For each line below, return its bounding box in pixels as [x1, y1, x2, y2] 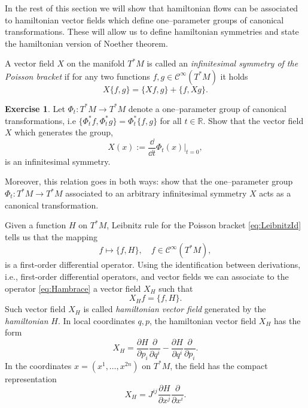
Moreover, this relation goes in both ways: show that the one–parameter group [5, 175, 293, 188]
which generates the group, [14, 126, 113, 138]
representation [5, 372, 57, 385]
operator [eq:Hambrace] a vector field [5, 282, 141, 294]
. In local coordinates [57, 314, 135, 327]
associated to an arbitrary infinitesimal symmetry [65, 187, 247, 199]
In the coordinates [5, 359, 72, 371]
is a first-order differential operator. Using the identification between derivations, [5, 258, 301, 271]
